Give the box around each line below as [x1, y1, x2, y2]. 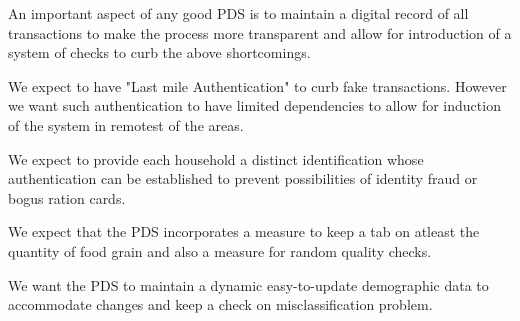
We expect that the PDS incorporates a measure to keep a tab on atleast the [8, 221, 480, 242]
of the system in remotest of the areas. [8, 114, 244, 135]
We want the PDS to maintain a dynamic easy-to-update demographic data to [8, 274, 489, 295]
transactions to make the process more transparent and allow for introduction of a [8, 22, 512, 43]
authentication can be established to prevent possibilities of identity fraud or [8, 168, 478, 189]
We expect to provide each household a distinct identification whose [8, 148, 424, 169]
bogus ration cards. [8, 187, 126, 208]
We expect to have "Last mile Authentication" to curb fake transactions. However [8, 75, 507, 96]
